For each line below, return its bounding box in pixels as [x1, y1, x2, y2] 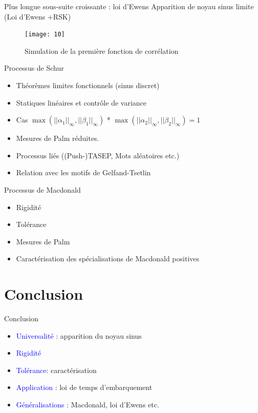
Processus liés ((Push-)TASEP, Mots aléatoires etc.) [16, 150, 180, 160]
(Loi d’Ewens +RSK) [4, 11, 71, 22]
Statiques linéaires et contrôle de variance [16, 97, 146, 108]
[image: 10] [25, 31, 65, 38]
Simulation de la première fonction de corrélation [25, 45, 179, 56]
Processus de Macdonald [4, 184, 81, 195]
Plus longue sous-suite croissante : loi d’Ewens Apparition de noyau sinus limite [4, 1, 254, 11]
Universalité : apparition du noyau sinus [16, 330, 142, 341]
